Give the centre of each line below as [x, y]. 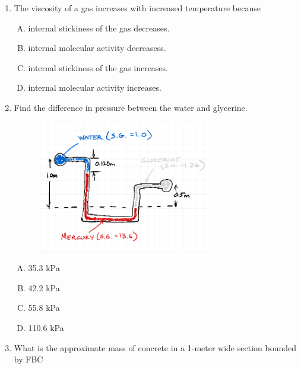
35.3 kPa [44, 268]
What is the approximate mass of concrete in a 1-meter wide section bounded [155, 347]
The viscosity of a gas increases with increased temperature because [137, 8]
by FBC [28, 359]
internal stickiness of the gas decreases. [99, 28]
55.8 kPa [44, 308]
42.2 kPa [44, 287]
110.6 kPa [46, 328]
